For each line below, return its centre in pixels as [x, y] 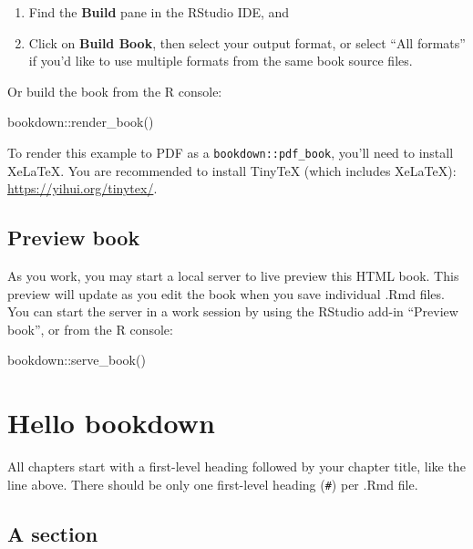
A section [53, 533]
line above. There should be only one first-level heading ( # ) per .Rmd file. [213, 484]
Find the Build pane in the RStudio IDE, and [159, 12]
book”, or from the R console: [90, 329]
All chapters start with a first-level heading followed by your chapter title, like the [236, 466]
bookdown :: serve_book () [77, 360]
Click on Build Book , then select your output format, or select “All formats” [247, 42]
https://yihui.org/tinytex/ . [82, 188]
